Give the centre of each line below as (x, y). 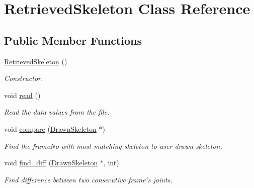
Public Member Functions (73, 40)
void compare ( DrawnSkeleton (50, 128)
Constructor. (24, 78)
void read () (22, 95)
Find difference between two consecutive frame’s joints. (88, 179)
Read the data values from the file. (57, 112)
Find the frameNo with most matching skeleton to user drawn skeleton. (113, 146)
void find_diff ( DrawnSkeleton (51, 163)
